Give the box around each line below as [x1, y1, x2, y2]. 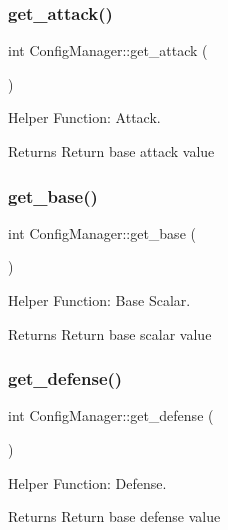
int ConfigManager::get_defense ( [8, 405, 214, 426]
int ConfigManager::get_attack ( [8, 40, 208, 61]
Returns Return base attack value [8, 141, 215, 161]
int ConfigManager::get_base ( [8, 222, 196, 243]
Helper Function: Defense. [8, 472, 167, 493]
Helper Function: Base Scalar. [8, 290, 191, 310]
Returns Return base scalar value [8, 323, 212, 344]
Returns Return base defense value [8, 506, 221, 527]
